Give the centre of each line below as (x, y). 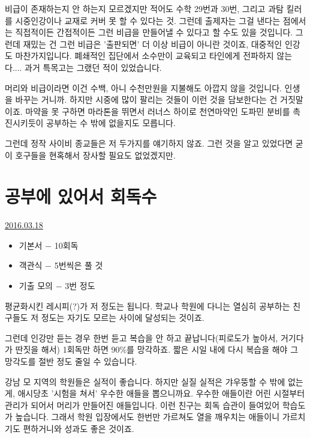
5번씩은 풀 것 (79, 265)
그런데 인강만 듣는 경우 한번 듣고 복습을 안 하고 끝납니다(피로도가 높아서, (142, 337)
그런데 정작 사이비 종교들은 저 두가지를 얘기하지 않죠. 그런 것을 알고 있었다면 (149, 143)
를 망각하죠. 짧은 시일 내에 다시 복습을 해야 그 (213, 349)
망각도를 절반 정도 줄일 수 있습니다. (71, 361)
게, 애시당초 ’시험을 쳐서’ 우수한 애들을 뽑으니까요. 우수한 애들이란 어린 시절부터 (155, 393)
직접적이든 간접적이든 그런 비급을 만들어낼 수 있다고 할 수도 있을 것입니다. (154, 32)
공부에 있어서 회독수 (81, 196)
